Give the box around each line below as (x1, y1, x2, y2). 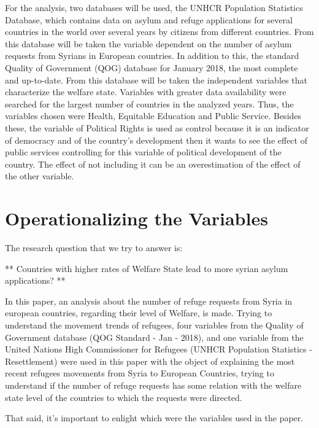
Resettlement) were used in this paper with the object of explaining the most (5, 354, 295, 367)
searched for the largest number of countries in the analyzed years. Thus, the (5, 97, 294, 110)
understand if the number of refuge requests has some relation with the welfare (5, 378, 302, 391)
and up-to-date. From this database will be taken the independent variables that (5, 73, 307, 86)
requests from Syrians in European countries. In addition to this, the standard (5, 49, 299, 62)
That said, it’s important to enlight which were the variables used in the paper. (5, 411, 304, 424)
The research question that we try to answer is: (5, 241, 183, 254)
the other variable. (5, 169, 74, 182)
